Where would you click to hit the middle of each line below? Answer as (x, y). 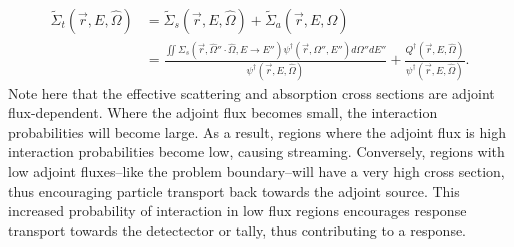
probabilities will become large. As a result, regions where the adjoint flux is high (257, 131)
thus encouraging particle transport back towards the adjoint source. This (234, 190)
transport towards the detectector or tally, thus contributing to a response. (237, 229)
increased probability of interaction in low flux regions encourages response (237, 210)
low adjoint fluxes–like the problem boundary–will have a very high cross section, (256, 171)
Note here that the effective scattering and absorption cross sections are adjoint (251, 92)
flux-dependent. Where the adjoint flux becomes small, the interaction (223, 112)
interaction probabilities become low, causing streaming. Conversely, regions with (256, 151)
